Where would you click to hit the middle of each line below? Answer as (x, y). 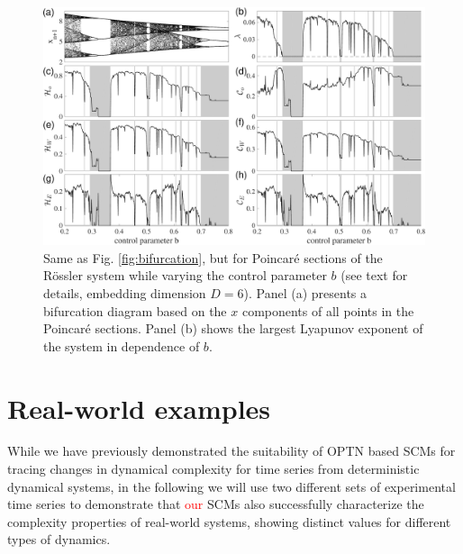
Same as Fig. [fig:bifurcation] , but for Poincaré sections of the (213, 257)
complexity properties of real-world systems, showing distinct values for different (229, 521)
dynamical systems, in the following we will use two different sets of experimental (231, 486)
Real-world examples (139, 408)
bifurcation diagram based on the (135, 310)
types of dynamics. (59, 539)
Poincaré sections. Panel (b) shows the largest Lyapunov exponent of (233, 328)
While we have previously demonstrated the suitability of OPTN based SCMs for (231, 451)
